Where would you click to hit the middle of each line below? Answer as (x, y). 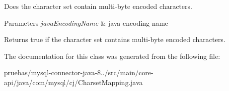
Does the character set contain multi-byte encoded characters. (98, 6)
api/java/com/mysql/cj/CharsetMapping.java (74, 82)
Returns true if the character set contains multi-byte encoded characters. (115, 39)
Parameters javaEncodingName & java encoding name (86, 23)
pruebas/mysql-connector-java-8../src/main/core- (79, 72)
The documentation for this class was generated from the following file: (112, 56)
